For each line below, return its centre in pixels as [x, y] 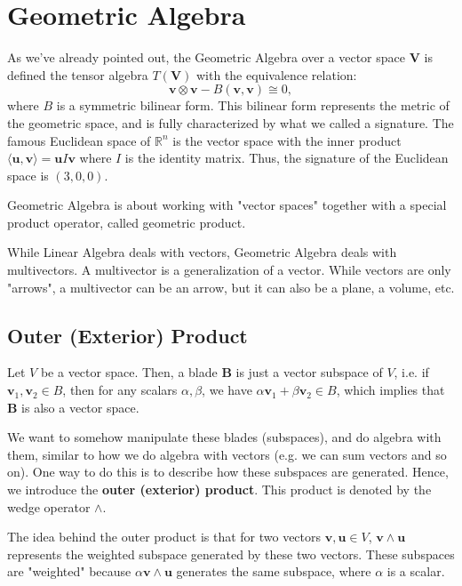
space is [28, 175]
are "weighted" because [69, 571]
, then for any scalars [120, 390]
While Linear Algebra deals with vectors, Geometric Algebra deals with [202, 252]
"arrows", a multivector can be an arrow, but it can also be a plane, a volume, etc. [231, 287]
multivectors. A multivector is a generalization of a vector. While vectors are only [229, 270]
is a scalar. [416, 571]
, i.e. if [411, 372]
